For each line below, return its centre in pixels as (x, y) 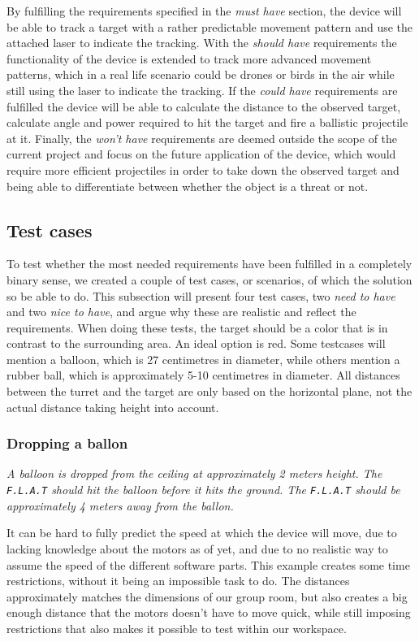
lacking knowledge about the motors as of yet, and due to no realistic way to (197, 548)
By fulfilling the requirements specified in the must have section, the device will (204, 11)
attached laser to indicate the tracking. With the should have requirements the (202, 43)
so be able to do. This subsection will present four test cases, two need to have (201, 295)
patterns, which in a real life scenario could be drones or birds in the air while (201, 74)
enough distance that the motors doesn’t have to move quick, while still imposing (209, 612)
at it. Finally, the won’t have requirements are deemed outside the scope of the (202, 138)
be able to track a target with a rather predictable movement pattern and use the (210, 26)
